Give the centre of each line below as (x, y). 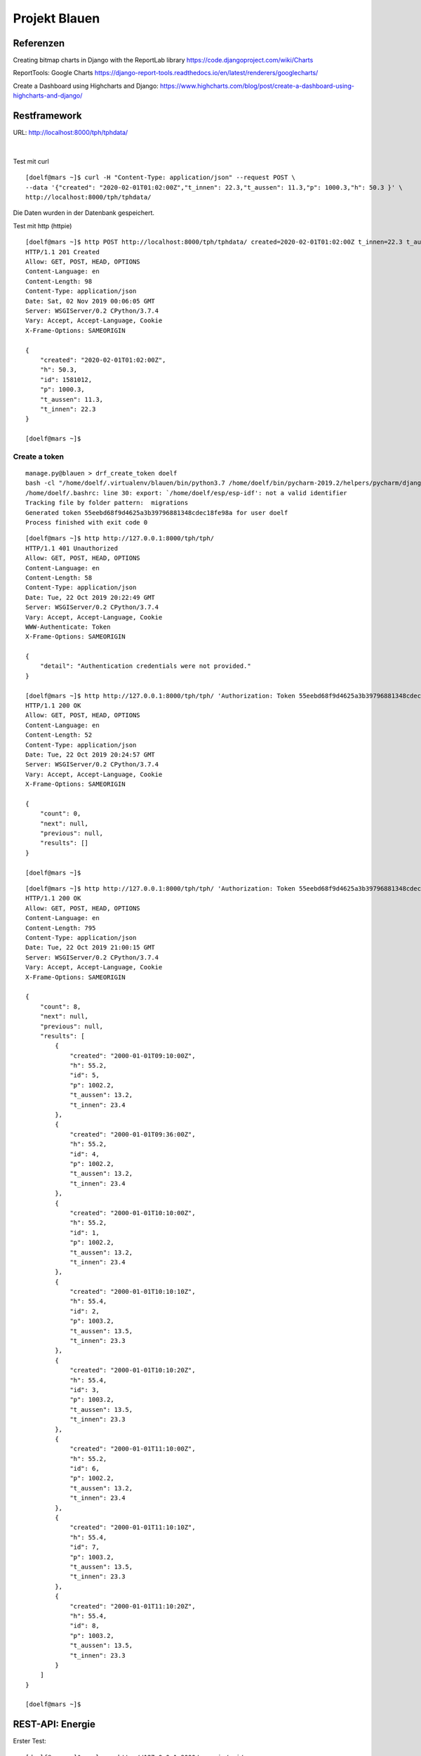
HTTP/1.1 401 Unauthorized (72, 548)
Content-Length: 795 (61, 928)
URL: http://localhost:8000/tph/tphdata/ (71, 133)
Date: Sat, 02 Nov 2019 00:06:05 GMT (91, 301)
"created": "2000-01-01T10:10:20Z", (133, 1370)
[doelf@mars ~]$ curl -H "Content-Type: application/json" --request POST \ (161, 178)
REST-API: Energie (54, 1724)
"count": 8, (60, 1007)
